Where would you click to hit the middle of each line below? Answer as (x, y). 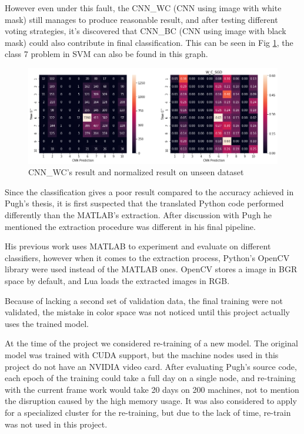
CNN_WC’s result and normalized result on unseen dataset (136, 172)
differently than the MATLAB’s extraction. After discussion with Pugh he (138, 215)
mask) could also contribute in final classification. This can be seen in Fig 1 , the (149, 42)
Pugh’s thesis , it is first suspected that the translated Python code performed (144, 203)
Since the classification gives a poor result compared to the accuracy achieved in (149, 191)
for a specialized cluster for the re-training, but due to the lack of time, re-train (148, 412)
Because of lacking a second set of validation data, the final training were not (144, 300)
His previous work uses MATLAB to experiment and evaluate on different (138, 246)
